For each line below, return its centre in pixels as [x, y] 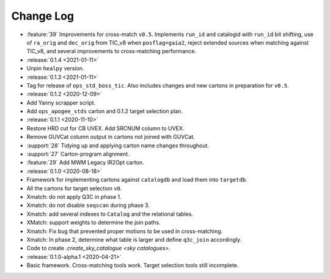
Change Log [43, 16]
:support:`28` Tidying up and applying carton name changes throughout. [118, 145]
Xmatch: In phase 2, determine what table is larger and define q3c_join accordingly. [134, 239]
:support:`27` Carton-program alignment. [78, 154]
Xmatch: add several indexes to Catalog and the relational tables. [110, 214]
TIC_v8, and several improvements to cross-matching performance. [112, 51]
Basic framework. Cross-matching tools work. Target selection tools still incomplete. [133, 266]
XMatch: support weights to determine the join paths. [94, 223]
